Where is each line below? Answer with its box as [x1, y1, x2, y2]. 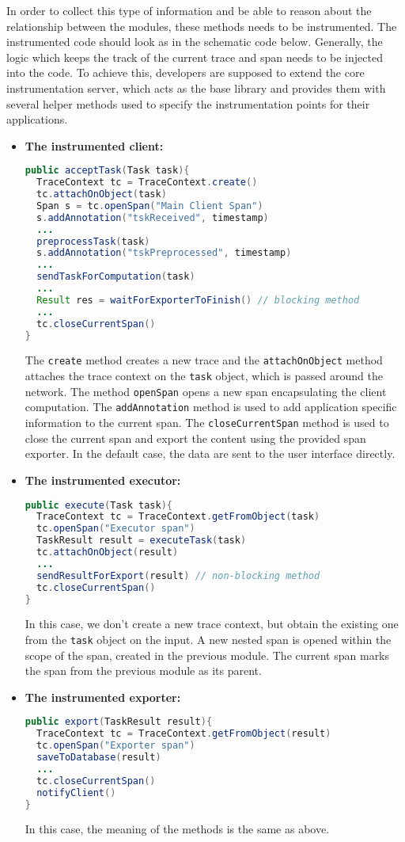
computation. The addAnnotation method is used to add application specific [25, 398, 397, 415]
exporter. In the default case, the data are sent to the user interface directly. [25, 445, 396, 462]
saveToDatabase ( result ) [36, 752, 161, 764]
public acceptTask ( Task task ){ [25, 165, 190, 177]
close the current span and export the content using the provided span [25, 429, 366, 446]
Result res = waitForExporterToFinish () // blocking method [36, 294, 360, 306]
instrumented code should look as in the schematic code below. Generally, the [6, 33, 383, 50]
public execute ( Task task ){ [25, 499, 172, 511]
